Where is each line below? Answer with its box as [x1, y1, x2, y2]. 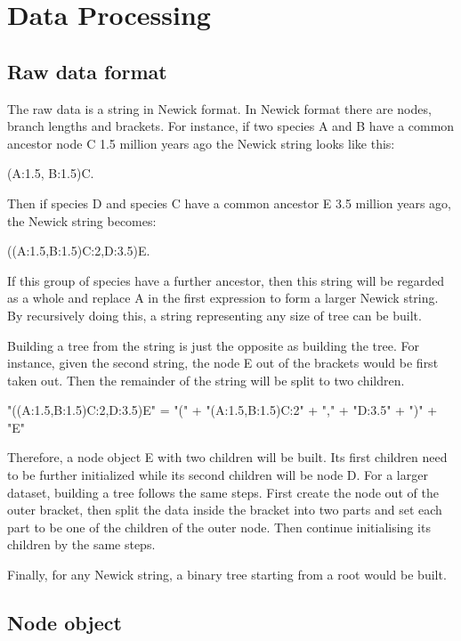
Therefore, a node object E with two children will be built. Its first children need [7, 448, 448, 467]
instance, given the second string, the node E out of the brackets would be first [7, 353, 439, 372]
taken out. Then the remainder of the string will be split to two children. [7, 370, 405, 389]
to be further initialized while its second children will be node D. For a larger [7, 466, 428, 484]
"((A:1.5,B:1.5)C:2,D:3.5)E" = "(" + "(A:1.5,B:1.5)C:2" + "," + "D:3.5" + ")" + [7, 401, 438, 419]
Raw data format [7, 57, 167, 85]
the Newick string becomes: [7, 211, 157, 230]
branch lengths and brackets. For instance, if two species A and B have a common [7, 117, 455, 135]
